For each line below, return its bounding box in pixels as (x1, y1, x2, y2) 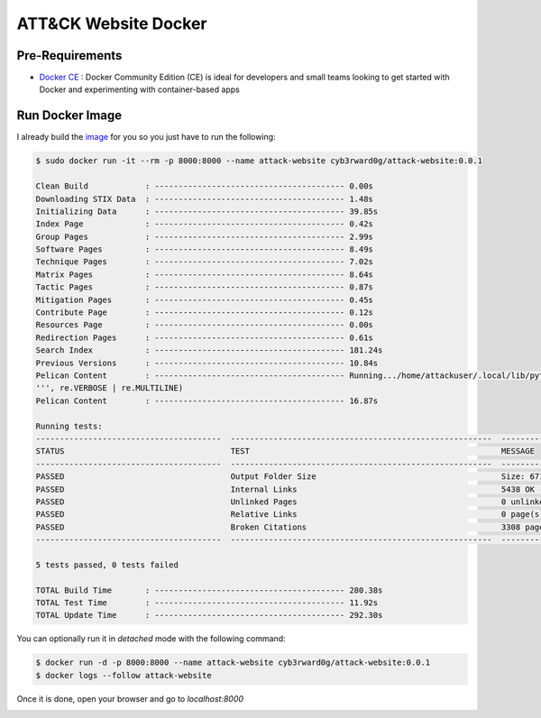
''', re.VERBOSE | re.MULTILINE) (35, 383, 184, 393)
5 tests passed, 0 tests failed (35, 559, 179, 570)
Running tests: (35, 420, 103, 431)
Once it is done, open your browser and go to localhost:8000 (16, 693, 243, 704)
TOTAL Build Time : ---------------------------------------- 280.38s (35, 585, 383, 595)
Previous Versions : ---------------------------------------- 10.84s (35, 357, 379, 368)
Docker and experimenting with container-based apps (39, 84, 241, 95)
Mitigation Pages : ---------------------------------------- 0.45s (35, 294, 374, 305)
